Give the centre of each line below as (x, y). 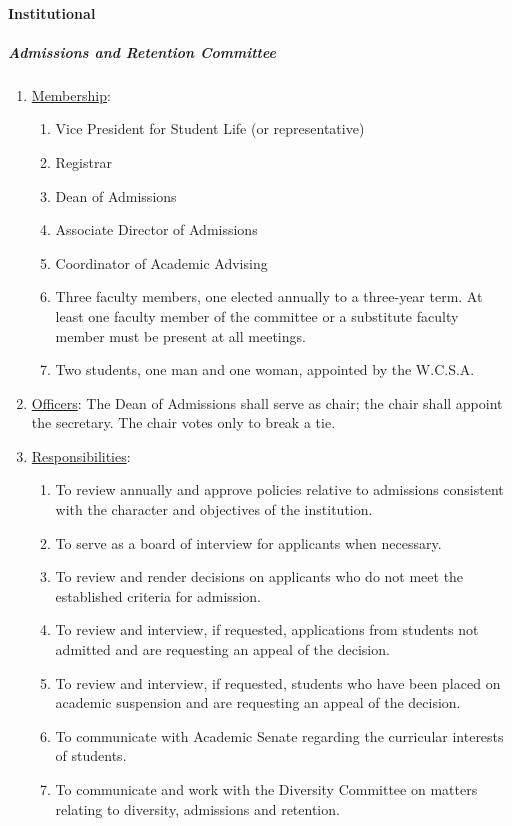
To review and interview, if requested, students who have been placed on (278, 682)
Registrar (83, 161)
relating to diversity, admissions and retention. (197, 808)
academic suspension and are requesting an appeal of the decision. (258, 702)
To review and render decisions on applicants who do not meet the (259, 576)
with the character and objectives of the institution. (214, 509)
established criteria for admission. (158, 595)
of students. (91, 755)
